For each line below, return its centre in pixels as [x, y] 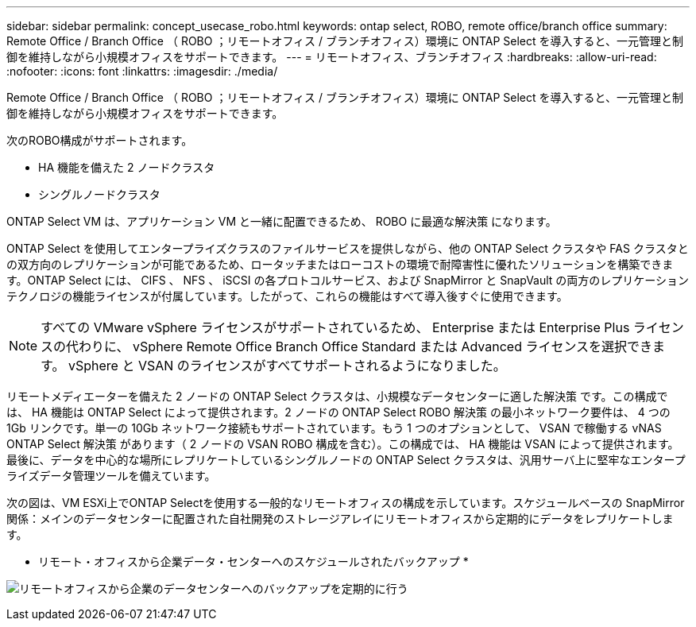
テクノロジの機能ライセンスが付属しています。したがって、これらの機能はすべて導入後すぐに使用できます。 [287, 296]
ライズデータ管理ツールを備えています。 [111, 476]
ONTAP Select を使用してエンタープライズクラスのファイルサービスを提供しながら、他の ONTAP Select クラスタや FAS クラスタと [348, 248]
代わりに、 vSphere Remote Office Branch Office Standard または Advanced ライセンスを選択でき [360, 346]
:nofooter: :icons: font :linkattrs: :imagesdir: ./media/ [142, 71]
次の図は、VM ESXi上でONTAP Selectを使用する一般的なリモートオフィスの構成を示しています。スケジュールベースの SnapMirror [346, 503]
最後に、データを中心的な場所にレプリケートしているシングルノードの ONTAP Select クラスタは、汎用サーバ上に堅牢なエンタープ [346, 460]
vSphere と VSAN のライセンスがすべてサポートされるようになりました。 [287, 366]
